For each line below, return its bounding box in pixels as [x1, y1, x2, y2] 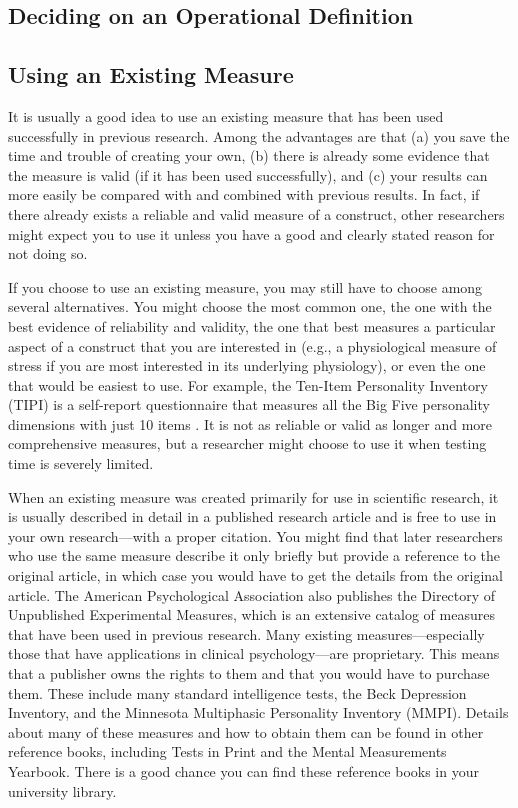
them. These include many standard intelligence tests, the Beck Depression [8, 682, 467, 703]
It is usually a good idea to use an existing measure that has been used [8, 105, 444, 126]
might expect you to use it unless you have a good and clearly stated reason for [8, 223, 495, 244]
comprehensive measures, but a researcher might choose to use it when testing [8, 433, 487, 454]
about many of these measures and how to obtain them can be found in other [8, 721, 484, 742]
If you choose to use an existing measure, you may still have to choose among [8, 276, 483, 297]
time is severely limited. [8, 453, 154, 474]
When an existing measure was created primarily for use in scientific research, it [8, 486, 499, 507]
